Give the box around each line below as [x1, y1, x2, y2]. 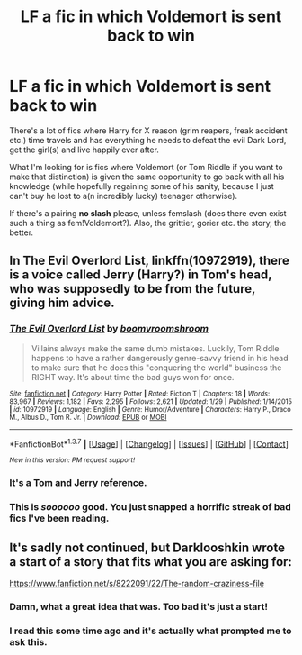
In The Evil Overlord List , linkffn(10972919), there [9, 253, 290, 268]
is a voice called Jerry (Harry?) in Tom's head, [9, 268, 272, 283]
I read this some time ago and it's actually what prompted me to [9, 624, 292, 637]
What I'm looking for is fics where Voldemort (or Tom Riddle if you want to [9, 161, 283, 172]
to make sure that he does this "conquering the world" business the [31, 362, 282, 373]
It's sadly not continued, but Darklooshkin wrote [9, 540, 286, 555]
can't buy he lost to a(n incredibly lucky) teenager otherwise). [9, 190, 238, 201]
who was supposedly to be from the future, [9, 281, 256, 296]
